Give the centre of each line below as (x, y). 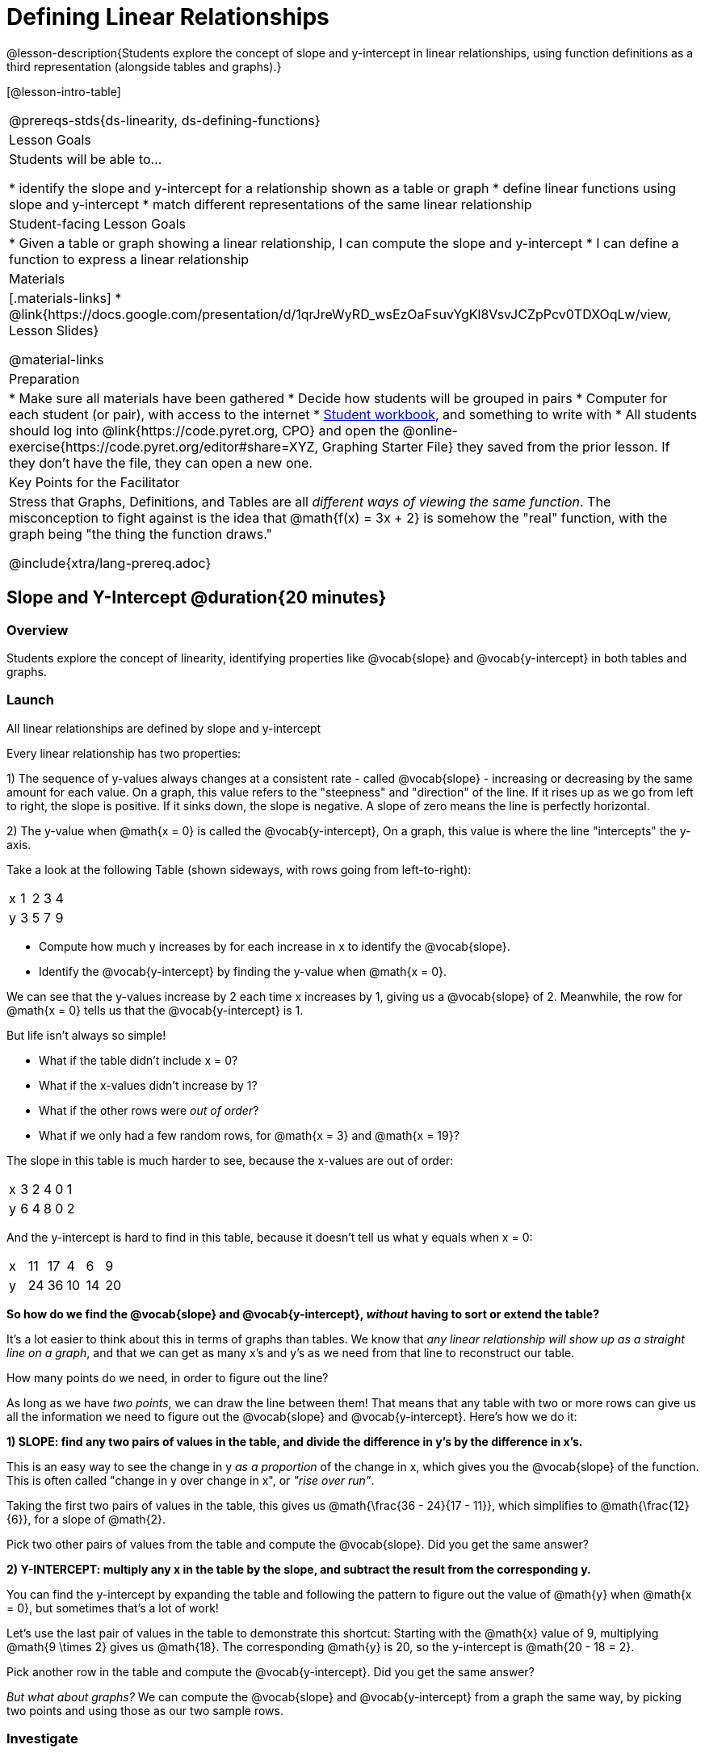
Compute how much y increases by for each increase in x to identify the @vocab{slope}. (275, 946)
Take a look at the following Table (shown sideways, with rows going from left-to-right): (239, 869)
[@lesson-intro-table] (64, 91)
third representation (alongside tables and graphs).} (144, 66)
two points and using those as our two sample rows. (145, 1710)
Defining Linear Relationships (168, 17)
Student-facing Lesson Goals (98, 223)
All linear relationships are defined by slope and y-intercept (164, 728)
